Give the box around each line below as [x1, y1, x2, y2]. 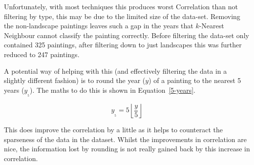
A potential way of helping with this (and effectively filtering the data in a [4, 65, 227, 76]
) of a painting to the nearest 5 [148, 75, 241, 85]
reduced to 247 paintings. [4, 49, 80, 59]
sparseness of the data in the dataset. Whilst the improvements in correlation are [4, 134, 247, 144]
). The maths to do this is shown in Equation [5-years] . [30, 84, 196, 95]
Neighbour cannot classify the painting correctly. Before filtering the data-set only [4, 30, 249, 40]
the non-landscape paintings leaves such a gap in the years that [4, 21, 193, 31]
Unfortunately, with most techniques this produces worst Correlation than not [4, 1, 238, 11]
